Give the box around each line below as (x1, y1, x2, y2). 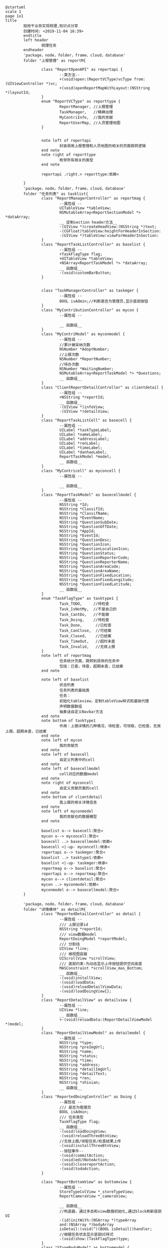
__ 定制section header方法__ (59, 220, 118, 225)
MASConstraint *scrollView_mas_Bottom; (59, 966, 143, 971)
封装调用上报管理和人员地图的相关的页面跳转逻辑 (59, 143, 146, 149)
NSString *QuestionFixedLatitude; (59, 582, 132, 587)
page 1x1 (5, 14, 24, 19)
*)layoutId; (5, 90, 30, 95)
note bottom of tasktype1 (41, 718, 96, 723)
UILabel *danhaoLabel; (59, 450, 107, 455)
